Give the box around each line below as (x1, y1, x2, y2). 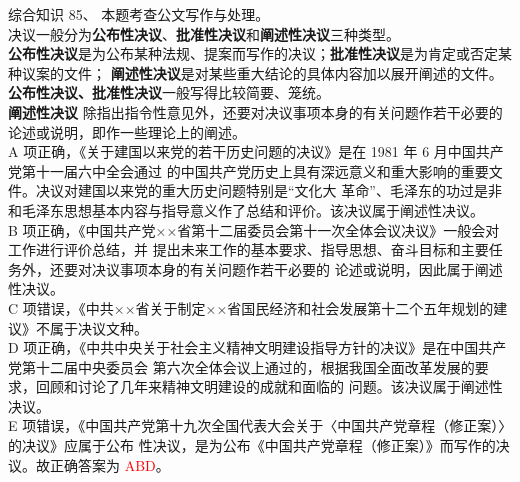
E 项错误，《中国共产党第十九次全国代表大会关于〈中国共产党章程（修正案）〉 (8, 415, 506, 436)
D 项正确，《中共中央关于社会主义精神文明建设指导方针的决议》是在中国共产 (8, 337, 507, 358)
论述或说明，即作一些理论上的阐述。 (8, 121, 246, 142)
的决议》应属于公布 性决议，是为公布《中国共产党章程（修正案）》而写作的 (8, 435, 496, 456)
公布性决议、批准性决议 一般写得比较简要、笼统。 (8, 82, 330, 103)
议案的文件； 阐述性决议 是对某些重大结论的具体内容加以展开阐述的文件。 (21, 62, 503, 83)
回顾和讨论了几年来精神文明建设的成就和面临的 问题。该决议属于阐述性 (35, 376, 503, 397)
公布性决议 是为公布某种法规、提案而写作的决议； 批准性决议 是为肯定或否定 (8, 43, 498, 64)
